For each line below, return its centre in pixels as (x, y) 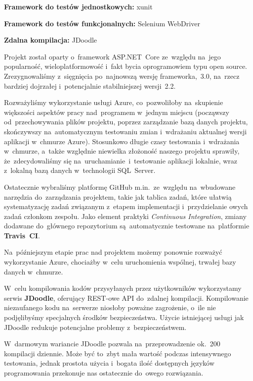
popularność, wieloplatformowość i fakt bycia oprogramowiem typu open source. (126, 66)
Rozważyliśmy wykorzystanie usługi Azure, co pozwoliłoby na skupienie (114, 102)
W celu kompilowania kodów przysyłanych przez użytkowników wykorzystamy (123, 288)
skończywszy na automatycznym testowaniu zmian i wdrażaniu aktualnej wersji (126, 131)
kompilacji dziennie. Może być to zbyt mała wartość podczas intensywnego (118, 353)
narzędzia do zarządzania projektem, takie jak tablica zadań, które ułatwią (118, 196)
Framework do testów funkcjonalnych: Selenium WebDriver (102, 23)
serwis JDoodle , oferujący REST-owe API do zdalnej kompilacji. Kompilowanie (126, 298)
